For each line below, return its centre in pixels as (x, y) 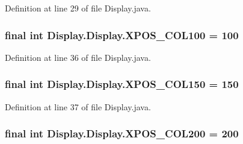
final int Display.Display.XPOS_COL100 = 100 (122, 35)
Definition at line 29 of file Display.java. (78, 8)
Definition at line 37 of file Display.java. (78, 106)
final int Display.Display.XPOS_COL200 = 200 (122, 133)
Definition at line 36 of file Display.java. (78, 57)
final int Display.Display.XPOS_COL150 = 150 (122, 84)
